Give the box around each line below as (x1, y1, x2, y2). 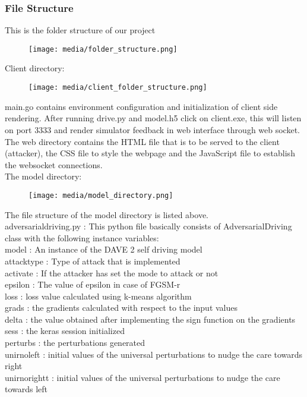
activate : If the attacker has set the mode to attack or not (5, 266, 219, 279)
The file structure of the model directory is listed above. (5, 208, 208, 220)
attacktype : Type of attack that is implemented (5, 254, 181, 267)
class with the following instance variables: (5, 231, 159, 244)
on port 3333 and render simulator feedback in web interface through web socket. (5, 123, 300, 136)
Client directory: (5, 62, 65, 74)
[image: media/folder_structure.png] (29, 45, 178, 53)
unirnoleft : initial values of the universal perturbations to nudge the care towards (5, 348, 303, 360)
